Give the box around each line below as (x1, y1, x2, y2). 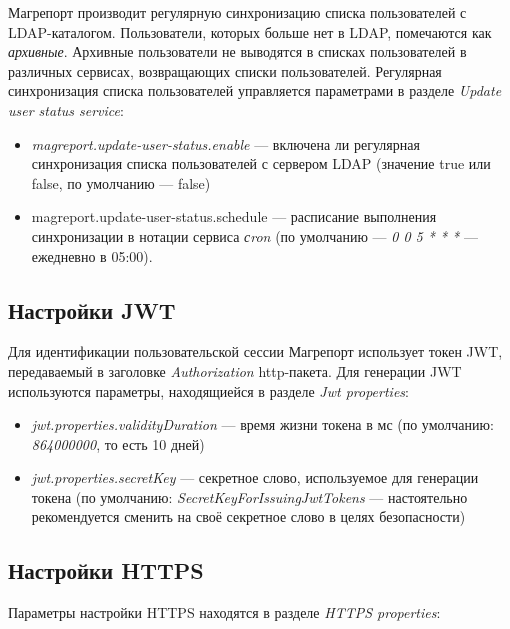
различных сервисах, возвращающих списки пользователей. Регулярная (8, 60, 442, 81)
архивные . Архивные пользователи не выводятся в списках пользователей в (8, 41, 467, 62)
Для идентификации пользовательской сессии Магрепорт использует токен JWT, (8, 341, 503, 362)
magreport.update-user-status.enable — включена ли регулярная (31, 133, 420, 154)
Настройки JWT (8, 294, 176, 325)
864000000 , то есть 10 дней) (31, 433, 205, 454)
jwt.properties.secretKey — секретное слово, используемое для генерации (31, 467, 479, 488)
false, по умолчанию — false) (31, 172, 211, 193)
